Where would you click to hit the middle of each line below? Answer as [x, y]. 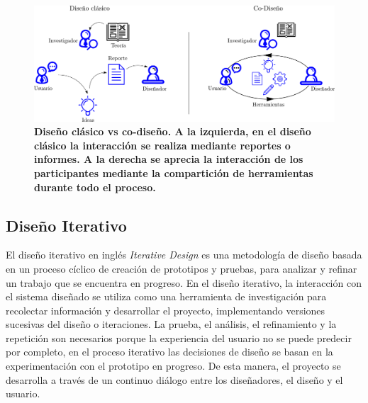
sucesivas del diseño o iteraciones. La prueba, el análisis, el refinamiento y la [171, 324]
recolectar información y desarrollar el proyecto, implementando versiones [166, 310]
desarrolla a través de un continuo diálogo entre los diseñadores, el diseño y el [174, 379]
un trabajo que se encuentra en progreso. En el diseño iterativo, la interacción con [184, 282]
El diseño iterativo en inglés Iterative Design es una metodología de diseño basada [184, 255]
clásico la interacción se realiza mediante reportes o [162, 145]
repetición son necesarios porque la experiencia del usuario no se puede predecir [179, 337]
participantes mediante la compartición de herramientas [174, 172]
